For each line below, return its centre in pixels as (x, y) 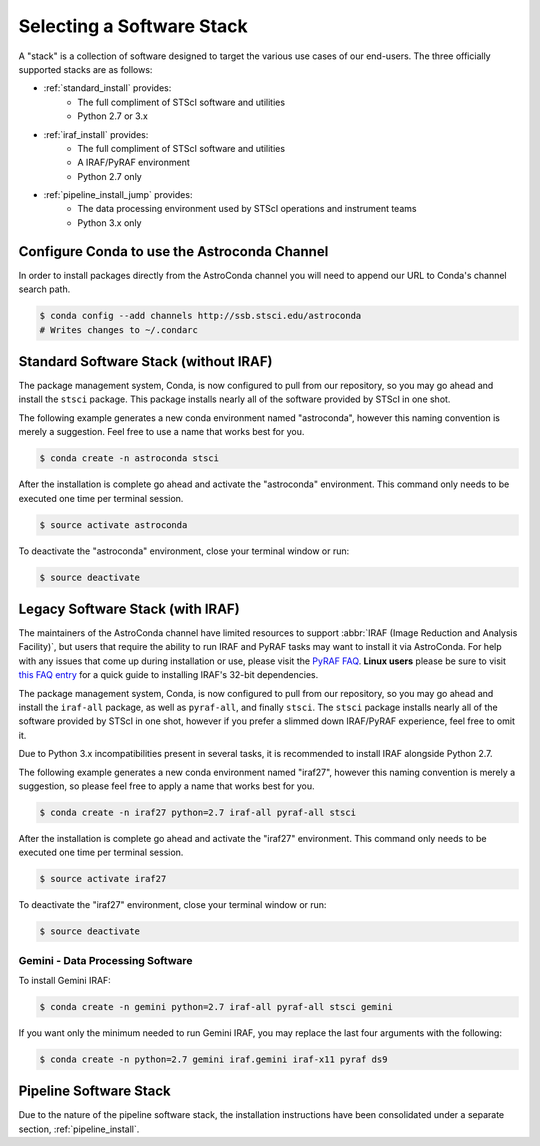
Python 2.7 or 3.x (113, 116)
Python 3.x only (109, 222)
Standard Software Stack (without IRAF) (146, 361)
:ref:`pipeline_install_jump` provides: (118, 195)
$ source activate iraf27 (103, 879)
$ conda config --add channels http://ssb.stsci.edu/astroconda (200, 316)
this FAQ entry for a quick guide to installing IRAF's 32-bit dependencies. (168, 675)
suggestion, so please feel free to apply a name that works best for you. (166, 786)
